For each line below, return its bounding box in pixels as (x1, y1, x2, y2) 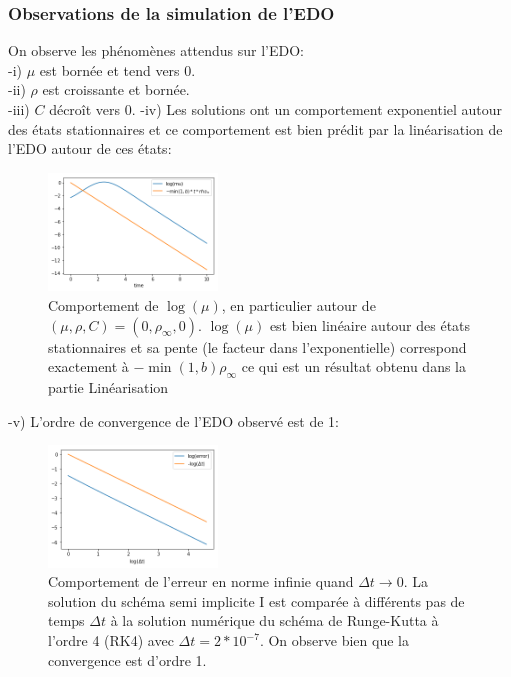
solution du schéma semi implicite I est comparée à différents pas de (48, 590, 465, 611)
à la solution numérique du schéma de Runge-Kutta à (110, 610, 439, 631)
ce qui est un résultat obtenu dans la (241, 356, 467, 377)
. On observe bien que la (259, 630, 409, 651)
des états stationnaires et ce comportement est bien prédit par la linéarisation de (8, 118, 503, 139)
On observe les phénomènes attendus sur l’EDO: (8, 40, 305, 61)
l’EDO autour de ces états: (8, 138, 172, 159)
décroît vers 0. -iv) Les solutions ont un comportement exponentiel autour (49, 99, 503, 119)
